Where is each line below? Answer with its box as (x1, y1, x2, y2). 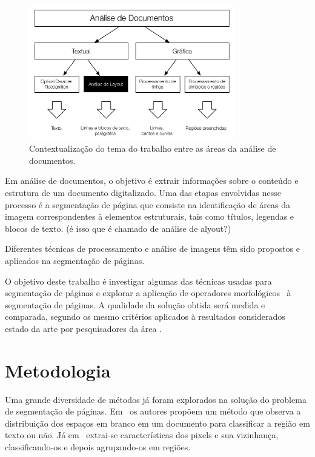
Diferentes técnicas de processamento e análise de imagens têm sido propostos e (5, 242, 300, 255)
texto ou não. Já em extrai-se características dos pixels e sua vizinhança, (5, 428, 279, 441)
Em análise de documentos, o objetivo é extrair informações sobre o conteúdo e (5, 174, 299, 187)
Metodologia (5, 357, 111, 382)
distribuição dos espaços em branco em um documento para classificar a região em (5, 416, 310, 429)
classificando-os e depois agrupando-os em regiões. (5, 441, 191, 453)
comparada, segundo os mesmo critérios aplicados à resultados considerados (5, 310, 285, 323)
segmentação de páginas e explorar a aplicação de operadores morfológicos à (5, 286, 291, 299)
